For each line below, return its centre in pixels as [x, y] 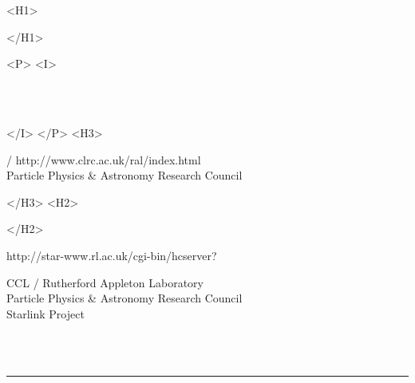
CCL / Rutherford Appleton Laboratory [105, 282]
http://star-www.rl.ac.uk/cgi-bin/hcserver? [112, 255]
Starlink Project [45, 313]
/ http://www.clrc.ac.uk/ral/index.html [104, 159]
